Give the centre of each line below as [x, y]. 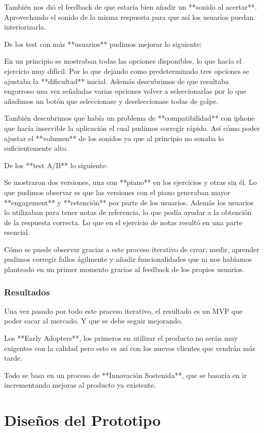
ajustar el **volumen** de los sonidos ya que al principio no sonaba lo [114, 138]
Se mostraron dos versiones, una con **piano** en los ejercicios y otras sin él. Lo [130, 182]
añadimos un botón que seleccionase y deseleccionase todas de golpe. [111, 101]
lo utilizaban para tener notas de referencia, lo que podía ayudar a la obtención [128, 212]
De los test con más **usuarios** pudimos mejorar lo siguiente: [103, 44]
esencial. [17, 232]
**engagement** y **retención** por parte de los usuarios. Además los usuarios [129, 202]
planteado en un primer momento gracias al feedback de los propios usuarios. [124, 269]
